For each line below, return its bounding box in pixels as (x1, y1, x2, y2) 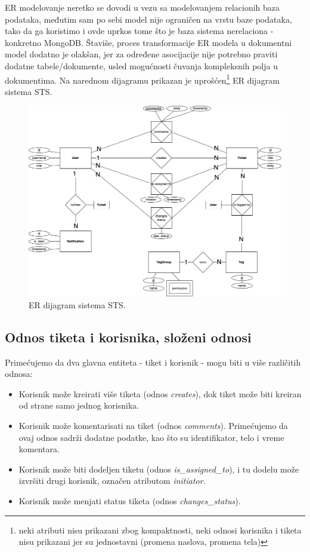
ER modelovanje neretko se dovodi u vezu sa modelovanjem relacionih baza (5, 1, 280, 13)
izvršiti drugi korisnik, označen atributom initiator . (18, 474, 206, 487)
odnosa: (5, 367, 33, 380)
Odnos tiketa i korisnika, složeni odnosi (5, 327, 252, 346)
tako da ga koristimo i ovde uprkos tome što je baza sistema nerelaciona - (5, 24, 274, 37)
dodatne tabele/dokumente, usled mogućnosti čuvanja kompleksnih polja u (5, 59, 278, 72)
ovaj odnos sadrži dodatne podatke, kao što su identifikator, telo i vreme (18, 431, 284, 443)
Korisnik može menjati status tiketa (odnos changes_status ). (18, 495, 241, 507)
